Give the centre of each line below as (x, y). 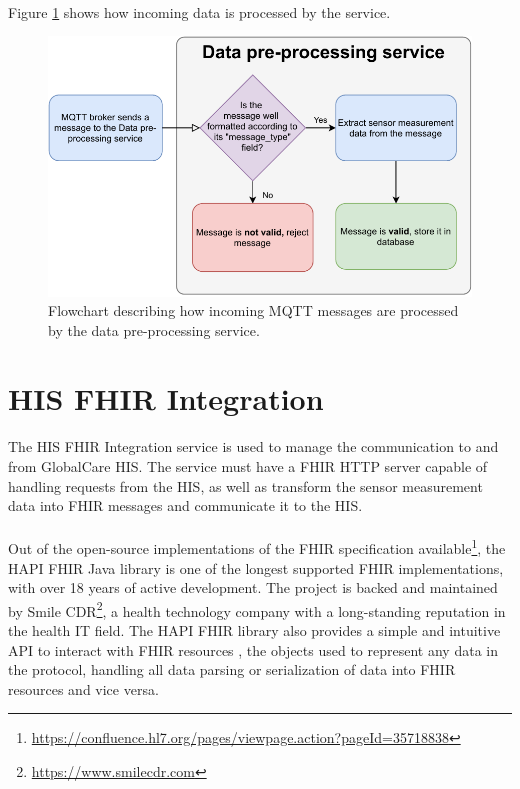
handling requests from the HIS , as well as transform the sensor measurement (245, 485)
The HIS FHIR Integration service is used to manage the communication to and (253, 446)
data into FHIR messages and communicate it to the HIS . (185, 505)
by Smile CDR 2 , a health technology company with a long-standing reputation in (257, 609)
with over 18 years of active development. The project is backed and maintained (253, 587)
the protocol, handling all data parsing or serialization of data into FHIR (232, 669)
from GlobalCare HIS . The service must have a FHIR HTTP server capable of (248, 466)
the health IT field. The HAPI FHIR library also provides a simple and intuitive (254, 630)
